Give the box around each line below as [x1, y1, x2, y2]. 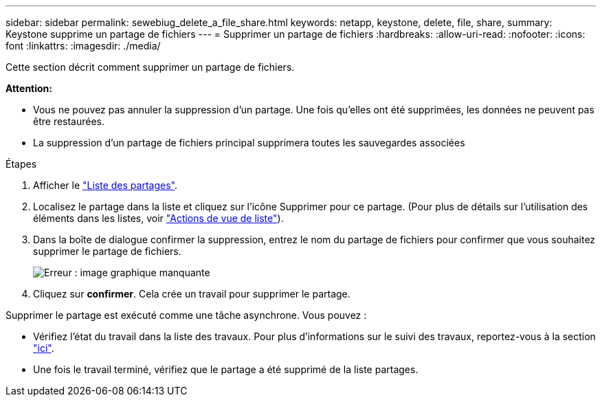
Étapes [5, 158, 37, 170]
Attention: [5, 82, 52, 94]
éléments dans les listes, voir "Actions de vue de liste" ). [33, 212, 284, 224]
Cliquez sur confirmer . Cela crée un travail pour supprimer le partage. [33, 288, 350, 300]
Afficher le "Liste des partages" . [33, 179, 177, 191]
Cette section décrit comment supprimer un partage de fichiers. [5, 61, 295, 73]
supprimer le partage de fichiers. [33, 245, 181, 257]
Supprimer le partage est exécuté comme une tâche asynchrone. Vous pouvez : [5, 309, 367, 321]
